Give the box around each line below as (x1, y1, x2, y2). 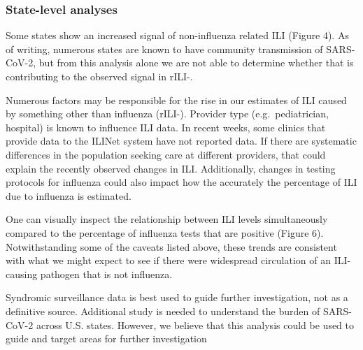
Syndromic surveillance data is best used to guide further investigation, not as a (6, 290, 348, 305)
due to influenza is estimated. (6, 188, 131, 203)
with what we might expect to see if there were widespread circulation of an (6, 253, 331, 268)
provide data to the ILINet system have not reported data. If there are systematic (6, 133, 357, 148)
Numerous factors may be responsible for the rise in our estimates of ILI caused (6, 92, 347, 107)
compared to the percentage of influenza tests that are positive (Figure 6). (6, 225, 324, 240)
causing (6, 266, 38, 281)
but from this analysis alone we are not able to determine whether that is (38, 55, 354, 70)
